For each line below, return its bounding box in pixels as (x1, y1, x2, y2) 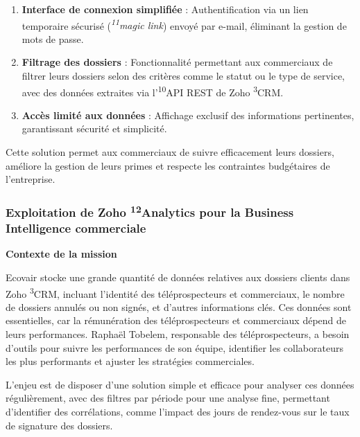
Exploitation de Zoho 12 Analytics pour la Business (6, 202, 294, 221)
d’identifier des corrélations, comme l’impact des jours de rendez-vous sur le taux (6, 404, 350, 419)
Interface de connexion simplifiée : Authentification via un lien (22, 2, 309, 16)
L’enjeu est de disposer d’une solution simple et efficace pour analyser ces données (6, 377, 354, 391)
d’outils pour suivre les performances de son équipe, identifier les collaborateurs (6, 340, 343, 355)
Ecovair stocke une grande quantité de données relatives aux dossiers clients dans (6, 270, 350, 285)
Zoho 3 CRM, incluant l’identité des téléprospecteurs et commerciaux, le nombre (6, 284, 345, 301)
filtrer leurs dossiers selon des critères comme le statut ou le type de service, (22, 69, 345, 83)
